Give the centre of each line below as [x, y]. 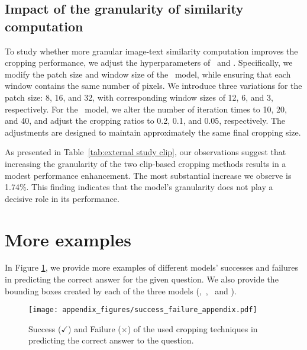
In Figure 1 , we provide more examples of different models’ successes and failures [151, 267]
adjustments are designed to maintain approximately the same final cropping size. [153, 132]
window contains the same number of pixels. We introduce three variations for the [153, 86]
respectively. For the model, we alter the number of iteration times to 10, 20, [146, 109]
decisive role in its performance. [62, 198]
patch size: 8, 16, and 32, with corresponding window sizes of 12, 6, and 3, [139, 97]
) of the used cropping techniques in [193, 328]
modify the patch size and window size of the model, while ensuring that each [148, 74]
